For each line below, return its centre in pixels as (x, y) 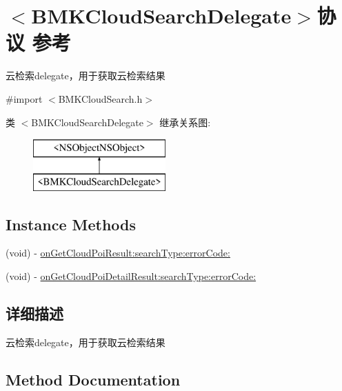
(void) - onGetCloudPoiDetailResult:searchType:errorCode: (131, 276)
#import (24, 98)
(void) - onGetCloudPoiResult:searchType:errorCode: (118, 253)
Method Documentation (93, 379)
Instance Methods (71, 224)
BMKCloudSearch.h (100, 98)
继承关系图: (185, 122)
